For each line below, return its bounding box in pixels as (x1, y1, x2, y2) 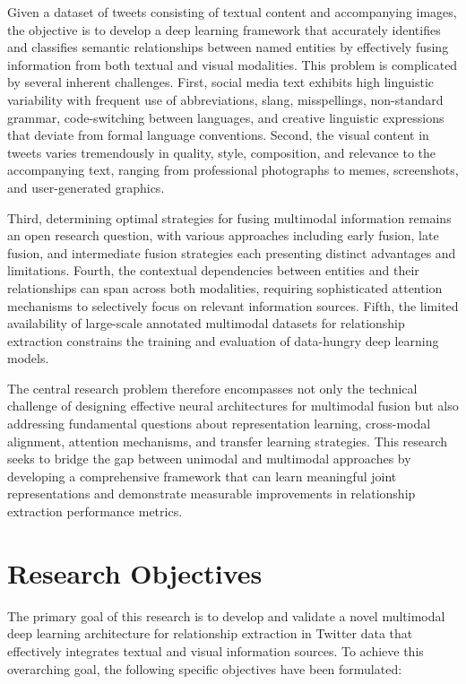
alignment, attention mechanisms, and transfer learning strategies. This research (7, 431, 448, 450)
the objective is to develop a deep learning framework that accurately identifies (7, 20, 441, 39)
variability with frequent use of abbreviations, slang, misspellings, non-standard (7, 90, 444, 108)
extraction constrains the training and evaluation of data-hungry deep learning (7, 331, 439, 350)
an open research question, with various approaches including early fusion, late (7, 226, 439, 245)
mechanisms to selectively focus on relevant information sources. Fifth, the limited (7, 296, 459, 315)
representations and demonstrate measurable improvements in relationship (7, 484, 416, 503)
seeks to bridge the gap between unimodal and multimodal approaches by (7, 449, 411, 468)
